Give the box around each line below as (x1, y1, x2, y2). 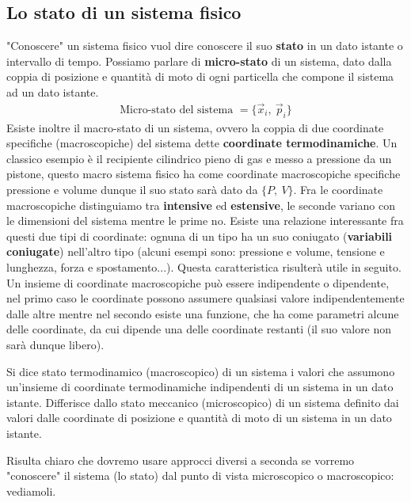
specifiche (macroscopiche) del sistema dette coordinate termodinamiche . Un (6, 135, 398, 151)
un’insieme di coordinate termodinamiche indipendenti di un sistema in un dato (6, 378, 394, 395)
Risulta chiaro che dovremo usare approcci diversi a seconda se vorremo (6, 451, 355, 468)
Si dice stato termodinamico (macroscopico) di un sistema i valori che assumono (6, 363, 395, 379)
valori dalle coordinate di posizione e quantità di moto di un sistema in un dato (6, 409, 392, 426)
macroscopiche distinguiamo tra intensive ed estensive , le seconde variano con (6, 196, 396, 213)
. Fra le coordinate (293, 181, 383, 197)
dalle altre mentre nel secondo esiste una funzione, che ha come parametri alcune (6, 305, 399, 321)
